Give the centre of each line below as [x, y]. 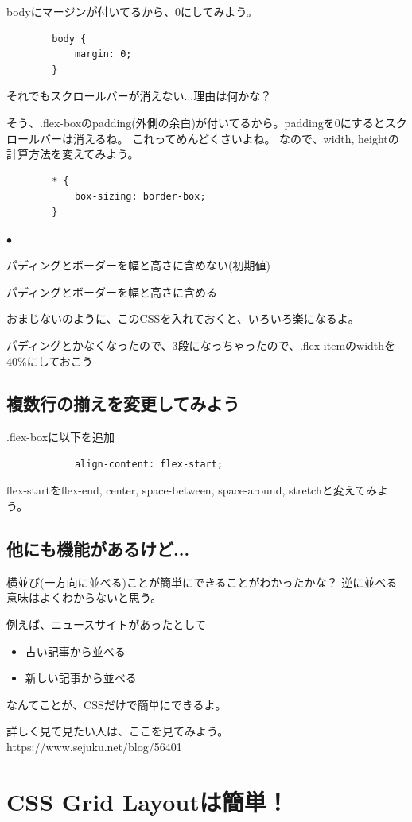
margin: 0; [103, 54]
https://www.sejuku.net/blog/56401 [94, 747]
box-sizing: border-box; [140, 197]
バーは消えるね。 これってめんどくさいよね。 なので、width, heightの [219, 138]
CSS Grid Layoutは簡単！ [148, 801]
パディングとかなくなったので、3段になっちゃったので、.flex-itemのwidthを [201, 345]
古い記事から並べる [75, 651]
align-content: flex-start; [149, 464]
